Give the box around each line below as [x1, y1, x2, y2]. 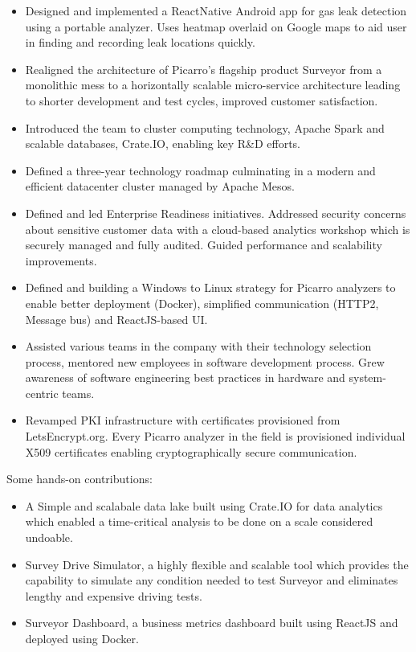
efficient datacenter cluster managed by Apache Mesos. [25, 178, 295, 195]
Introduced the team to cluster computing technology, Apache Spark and [25, 119, 385, 136]
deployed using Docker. [25, 630, 139, 646]
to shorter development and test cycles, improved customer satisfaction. [25, 92, 378, 109]
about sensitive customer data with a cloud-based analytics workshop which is [25, 220, 410, 237]
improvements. [25, 252, 97, 269]
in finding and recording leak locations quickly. [25, 34, 255, 51]
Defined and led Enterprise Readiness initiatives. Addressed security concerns [25, 204, 406, 221]
